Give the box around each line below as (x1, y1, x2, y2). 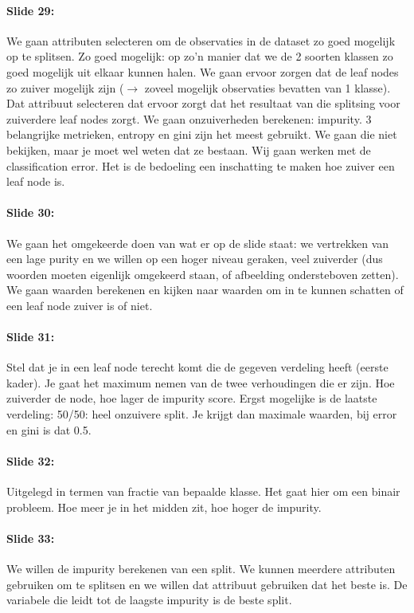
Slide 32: (6, 452, 55, 469)
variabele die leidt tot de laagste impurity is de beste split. (6, 591, 292, 608)
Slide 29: (6, 2, 55, 18)
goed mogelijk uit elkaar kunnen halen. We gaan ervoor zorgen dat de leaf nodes (6, 63, 399, 80)
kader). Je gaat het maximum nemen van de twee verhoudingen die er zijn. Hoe (6, 374, 395, 391)
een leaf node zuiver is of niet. (6, 297, 153, 313)
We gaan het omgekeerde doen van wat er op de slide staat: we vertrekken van (6, 234, 389, 251)
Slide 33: (6, 529, 55, 546)
